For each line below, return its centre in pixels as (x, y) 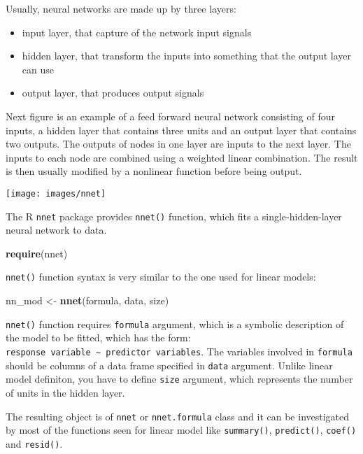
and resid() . (34, 443)
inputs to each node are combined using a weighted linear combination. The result (182, 157)
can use (38, 69)
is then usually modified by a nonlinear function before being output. (154, 171)
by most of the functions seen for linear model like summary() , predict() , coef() (181, 430)
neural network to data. (56, 230)
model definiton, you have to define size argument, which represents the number (179, 379)
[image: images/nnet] (56, 193)
